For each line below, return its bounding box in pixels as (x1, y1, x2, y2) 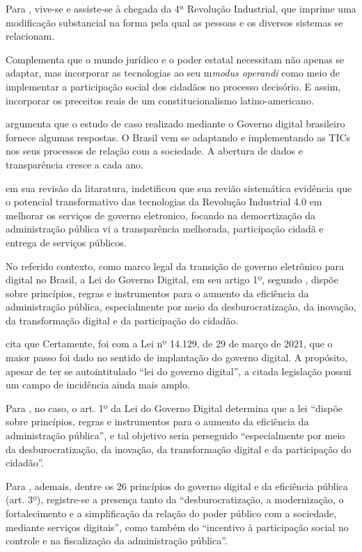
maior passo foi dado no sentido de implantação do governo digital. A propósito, (6, 350, 348, 365)
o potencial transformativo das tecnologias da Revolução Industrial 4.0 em (6, 194, 322, 209)
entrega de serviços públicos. (6, 235, 127, 249)
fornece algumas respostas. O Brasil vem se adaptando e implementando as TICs (6, 129, 351, 144)
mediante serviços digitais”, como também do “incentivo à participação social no (6, 519, 349, 534)
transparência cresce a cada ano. (6, 157, 143, 171)
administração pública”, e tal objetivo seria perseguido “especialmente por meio (6, 428, 345, 443)
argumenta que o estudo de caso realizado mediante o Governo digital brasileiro (6, 116, 345, 131)
